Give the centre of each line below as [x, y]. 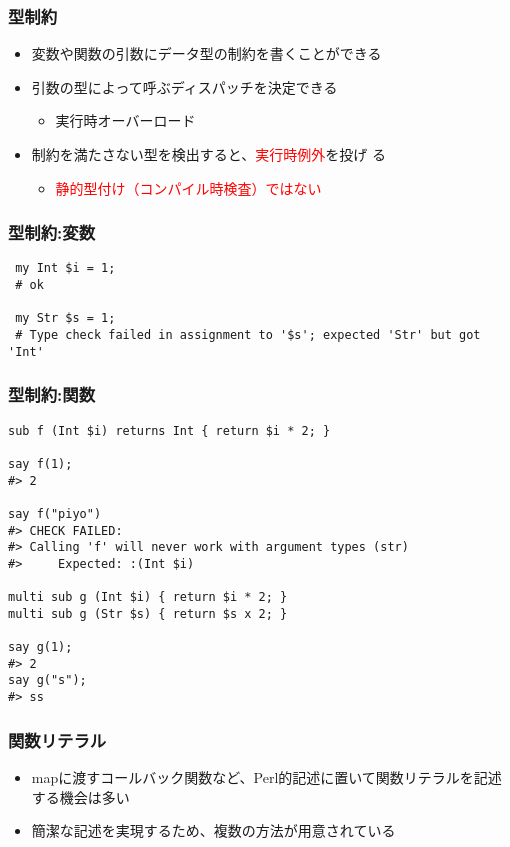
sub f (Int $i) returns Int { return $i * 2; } [169, 430]
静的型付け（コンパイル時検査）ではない [188, 187]
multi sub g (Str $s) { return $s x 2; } [148, 613]
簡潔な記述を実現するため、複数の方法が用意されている [213, 830]
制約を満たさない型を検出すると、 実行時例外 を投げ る [208, 154]
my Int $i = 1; [65, 268]
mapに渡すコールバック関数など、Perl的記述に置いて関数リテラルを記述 [266, 776]
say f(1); [40, 463]
